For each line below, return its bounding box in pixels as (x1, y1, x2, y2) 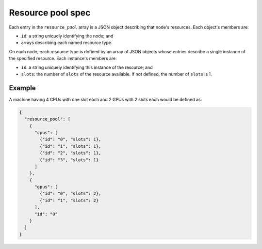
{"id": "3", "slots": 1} (39, 157, 99, 162)
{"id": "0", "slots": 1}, (39, 137, 101, 142)
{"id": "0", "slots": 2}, (39, 191, 101, 196)
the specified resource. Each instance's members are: (9, 56, 117, 62)
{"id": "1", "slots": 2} (39, 198, 99, 203)
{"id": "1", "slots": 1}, (39, 143, 101, 149)
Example (9, 84, 36, 92)
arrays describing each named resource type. (21, 40, 113, 46)
